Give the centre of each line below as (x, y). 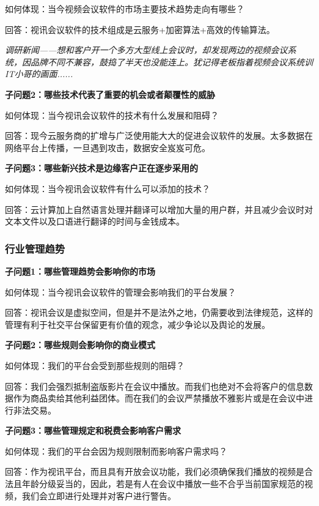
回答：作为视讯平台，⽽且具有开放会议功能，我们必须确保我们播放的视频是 (155, 471)
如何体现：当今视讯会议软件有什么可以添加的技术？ (108, 188)
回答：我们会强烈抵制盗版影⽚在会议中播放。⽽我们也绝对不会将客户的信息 (155, 386)
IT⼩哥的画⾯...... (39, 74)
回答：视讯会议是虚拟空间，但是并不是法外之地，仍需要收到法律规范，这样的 (159, 312)
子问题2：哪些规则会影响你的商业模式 (80, 345)
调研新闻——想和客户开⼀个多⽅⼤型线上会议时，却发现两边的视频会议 (146, 50)
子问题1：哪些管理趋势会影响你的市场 (80, 271)
